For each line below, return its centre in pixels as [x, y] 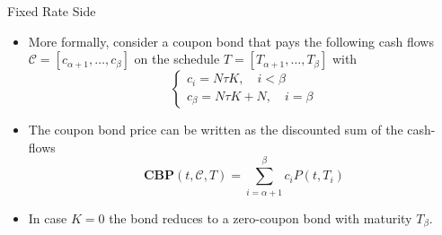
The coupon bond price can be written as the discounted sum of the [216, 130]
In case [48, 218]
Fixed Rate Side [52, 11]
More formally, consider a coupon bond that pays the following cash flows [231, 41]
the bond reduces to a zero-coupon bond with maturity [261, 218]
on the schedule [177, 59]
